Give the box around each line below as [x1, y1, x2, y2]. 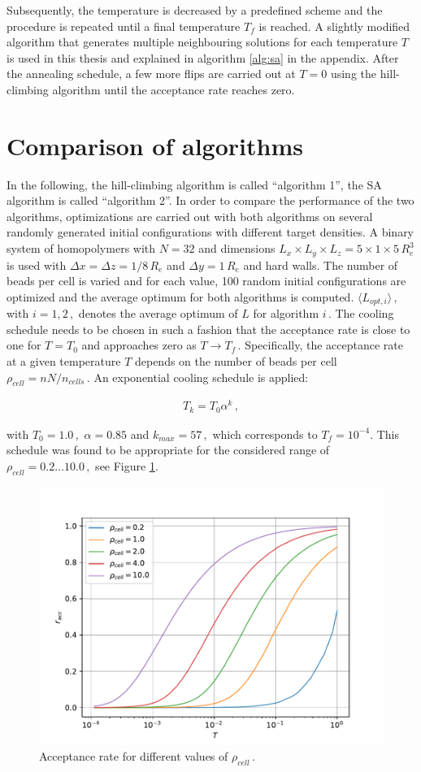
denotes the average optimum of [78, 305, 238, 322]
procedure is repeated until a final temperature [7, 17, 241, 34]
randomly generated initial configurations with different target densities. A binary [7, 223, 414, 241]
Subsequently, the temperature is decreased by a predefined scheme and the [7, 2, 383, 18]
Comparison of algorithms [7, 128, 303, 162]
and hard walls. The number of [243, 256, 398, 273]
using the [330, 65, 376, 82]
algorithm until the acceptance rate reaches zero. [52, 80, 295, 98]
